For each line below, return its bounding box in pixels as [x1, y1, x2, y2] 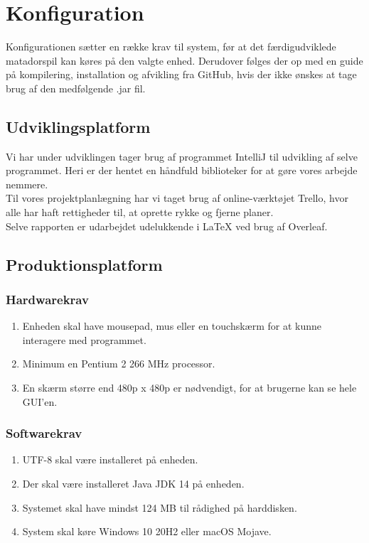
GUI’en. [22, 394, 58, 409]
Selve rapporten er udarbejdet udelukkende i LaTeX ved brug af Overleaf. [6, 218, 328, 233]
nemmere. [6, 176, 48, 191]
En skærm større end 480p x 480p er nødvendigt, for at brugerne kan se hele [22, 380, 357, 395]
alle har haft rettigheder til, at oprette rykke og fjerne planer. [6, 205, 274, 220]
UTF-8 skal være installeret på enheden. [22, 452, 198, 467]
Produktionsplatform [6, 253, 163, 275]
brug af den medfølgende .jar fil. [6, 80, 146, 95]
